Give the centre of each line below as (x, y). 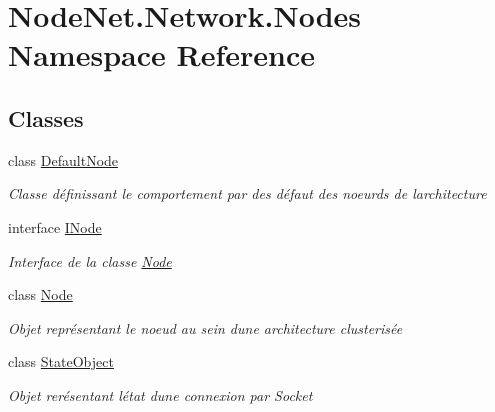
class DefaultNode (63, 159)
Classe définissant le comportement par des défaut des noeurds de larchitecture (247, 193)
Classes (46, 117)
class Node (40, 294)
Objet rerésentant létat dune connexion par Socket (160, 394)
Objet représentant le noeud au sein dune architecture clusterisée (205, 327)
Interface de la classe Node (90, 260)
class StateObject (61, 361)
